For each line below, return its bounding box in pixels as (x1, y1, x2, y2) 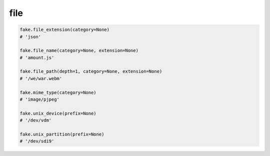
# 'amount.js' (19, 55, 54, 60)
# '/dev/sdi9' (19, 139, 54, 144)
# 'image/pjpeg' (19, 97, 60, 102)
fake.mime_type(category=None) (19, 90, 97, 95)
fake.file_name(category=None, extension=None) (19, 48, 138, 53)
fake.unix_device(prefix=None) (19, 110, 97, 116)
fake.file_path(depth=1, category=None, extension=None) (19, 69, 162, 74)
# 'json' (19, 34, 41, 39)
